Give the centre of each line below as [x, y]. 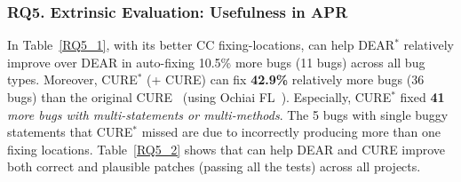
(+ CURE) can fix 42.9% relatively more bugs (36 [286, 79]
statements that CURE [70, 132]
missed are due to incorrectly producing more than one [291, 132]
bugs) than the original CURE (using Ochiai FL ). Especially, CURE [199, 97]
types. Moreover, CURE [72, 79]
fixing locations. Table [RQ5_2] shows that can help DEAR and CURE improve [227, 149]
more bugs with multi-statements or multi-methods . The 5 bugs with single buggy [228, 114]
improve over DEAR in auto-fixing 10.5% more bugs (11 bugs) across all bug [216, 62]
